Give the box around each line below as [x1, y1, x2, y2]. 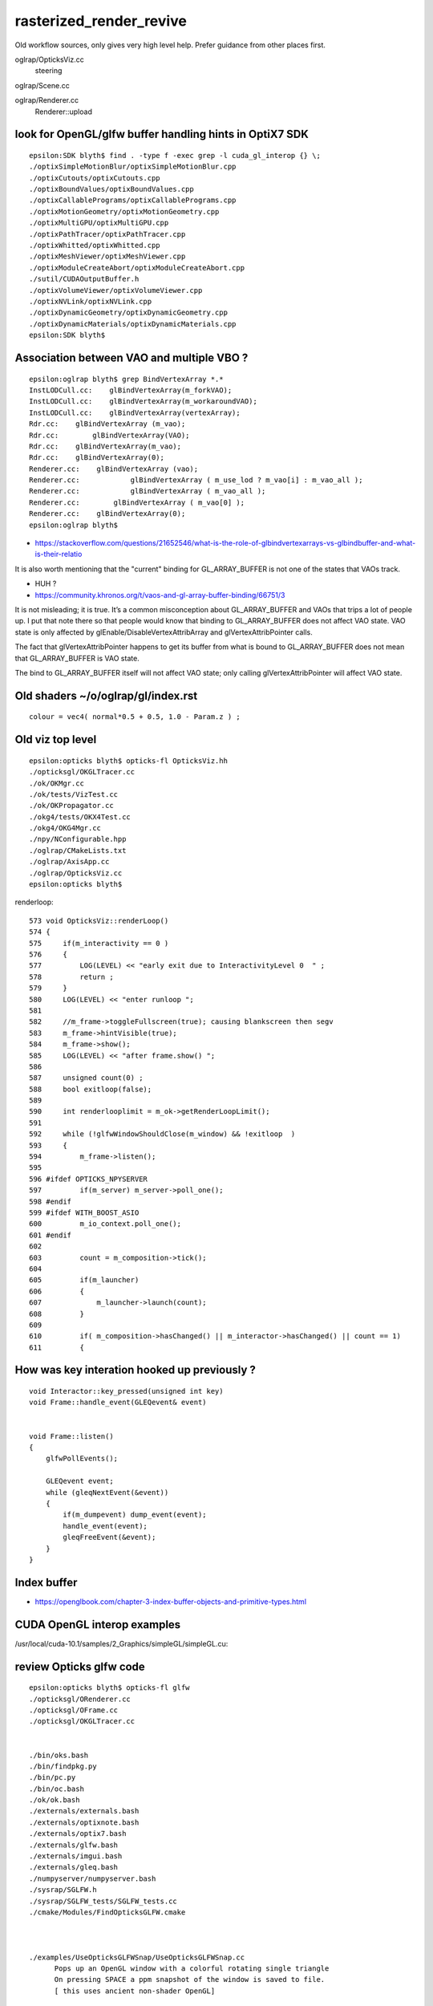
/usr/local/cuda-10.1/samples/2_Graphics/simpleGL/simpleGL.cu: [14, 1639, 229, 1648]
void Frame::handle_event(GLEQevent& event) [29, 1398, 208, 1407]
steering [34, 66, 63, 75]
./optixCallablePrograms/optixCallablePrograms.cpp [29, 196, 237, 205]
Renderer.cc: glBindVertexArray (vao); [29, 464, 199, 473]
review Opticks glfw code [14, 1659, 146, 1673]
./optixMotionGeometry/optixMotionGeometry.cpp [29, 207, 220, 216]
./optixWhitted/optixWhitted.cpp [29, 241, 160, 250]
